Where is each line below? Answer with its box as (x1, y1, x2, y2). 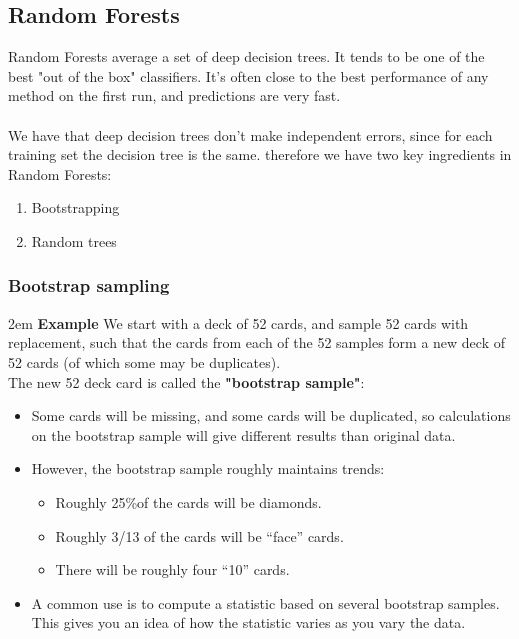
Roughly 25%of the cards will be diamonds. (55, 491, 322, 512)
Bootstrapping (31, 197, 120, 218)
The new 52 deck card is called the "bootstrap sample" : (8, 371, 365, 392)
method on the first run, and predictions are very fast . (8, 85, 341, 106)
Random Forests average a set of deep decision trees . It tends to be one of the (8, 46, 485, 67)
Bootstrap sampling (8, 273, 170, 298)
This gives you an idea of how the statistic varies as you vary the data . (31, 612, 466, 633)
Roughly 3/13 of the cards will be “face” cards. (55, 525, 344, 546)
